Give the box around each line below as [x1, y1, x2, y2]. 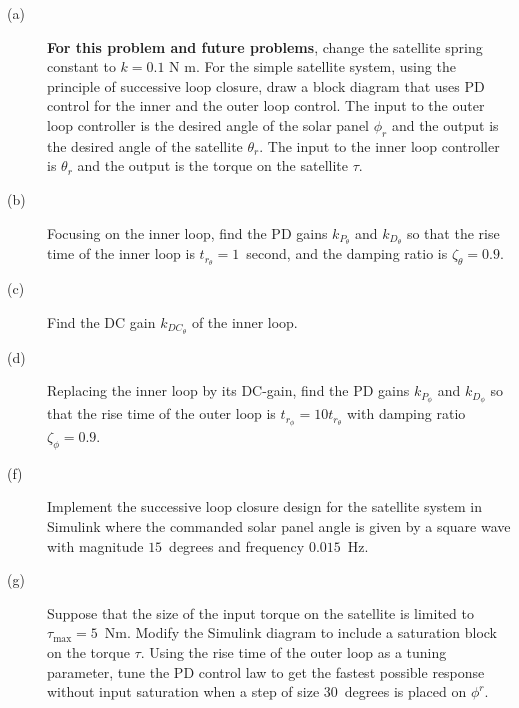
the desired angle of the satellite [47, 135, 243, 156]
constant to [47, 56, 116, 77]
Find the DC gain [47, 311, 156, 332]
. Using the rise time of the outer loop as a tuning [140, 641, 447, 662]
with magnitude [47, 535, 144, 556]
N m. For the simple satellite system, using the [169, 56, 456, 77]
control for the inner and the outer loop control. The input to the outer [47, 95, 485, 116]
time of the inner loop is [47, 243, 195, 264]
